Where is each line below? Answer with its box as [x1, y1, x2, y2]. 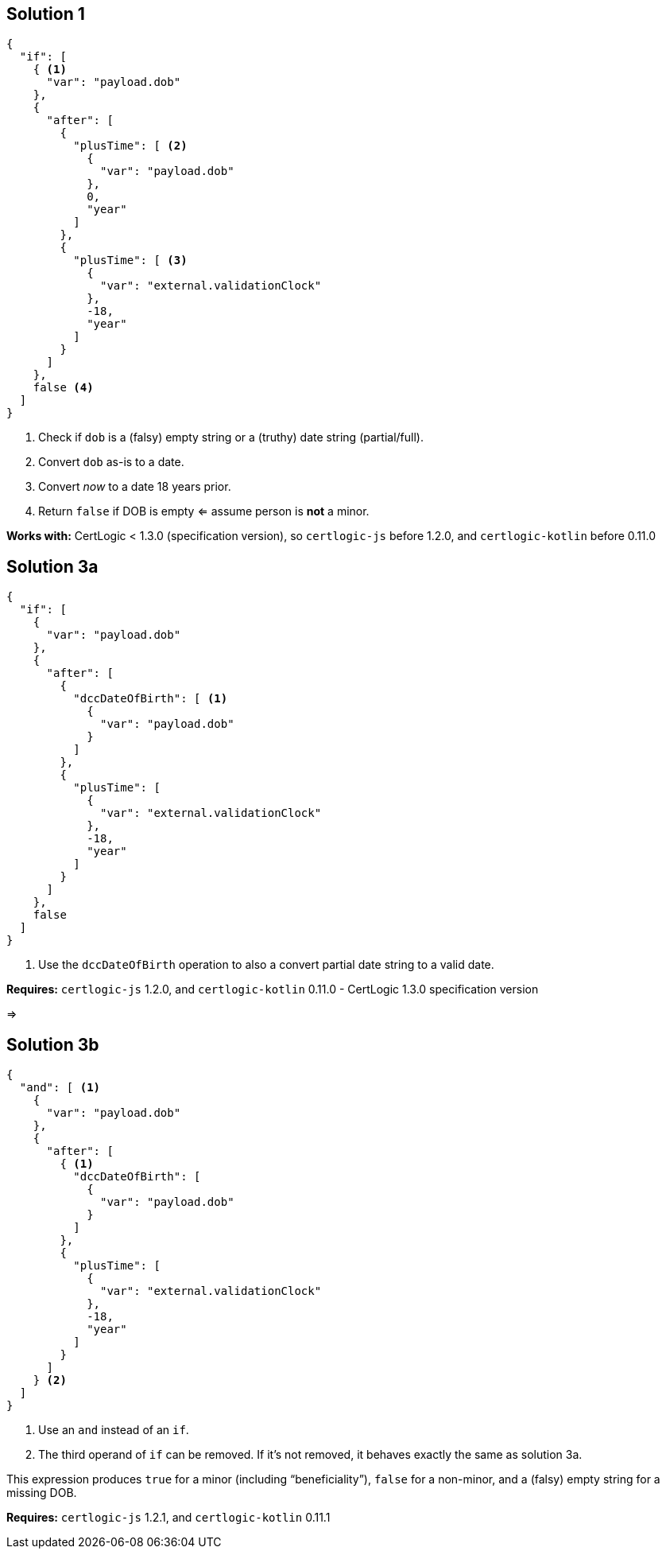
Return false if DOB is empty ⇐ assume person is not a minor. [38, 504, 370, 519]
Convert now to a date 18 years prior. [38, 480, 231, 494]
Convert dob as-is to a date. [38, 455, 184, 469]
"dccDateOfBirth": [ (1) [73, 692, 228, 706]
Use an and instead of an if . [38, 1423, 189, 1437]
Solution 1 [6, 4, 85, 24]
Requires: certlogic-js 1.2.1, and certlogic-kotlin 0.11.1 [6, 1510, 331, 1525]
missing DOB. [6, 1486, 77, 1500]
